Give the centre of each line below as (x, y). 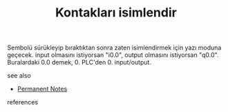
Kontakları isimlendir (116, 13)
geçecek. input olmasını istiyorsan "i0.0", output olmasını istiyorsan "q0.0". (113, 55)
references (23, 102)
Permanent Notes (42, 89)
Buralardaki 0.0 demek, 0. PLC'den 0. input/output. (79, 63)
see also (19, 76)
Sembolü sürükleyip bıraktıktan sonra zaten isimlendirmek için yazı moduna (114, 48)
